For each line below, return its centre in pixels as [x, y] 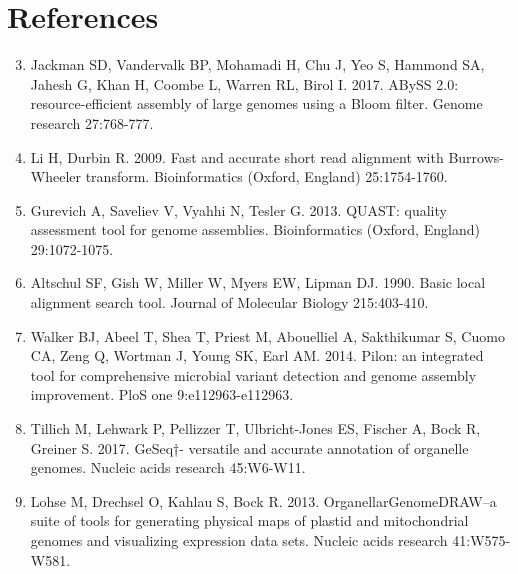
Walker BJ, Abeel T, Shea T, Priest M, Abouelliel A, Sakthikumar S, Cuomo [267, 335]
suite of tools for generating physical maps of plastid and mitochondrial [249, 520]
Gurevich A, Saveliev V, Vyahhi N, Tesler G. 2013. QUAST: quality [238, 209]
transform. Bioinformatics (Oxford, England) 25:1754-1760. [266, 176]
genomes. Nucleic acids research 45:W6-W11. [168, 467]
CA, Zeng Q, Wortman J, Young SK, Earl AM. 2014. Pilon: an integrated [257, 355]
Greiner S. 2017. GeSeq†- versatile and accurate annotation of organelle [249, 447]
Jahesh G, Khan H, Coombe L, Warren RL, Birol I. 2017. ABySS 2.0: [244, 83]
